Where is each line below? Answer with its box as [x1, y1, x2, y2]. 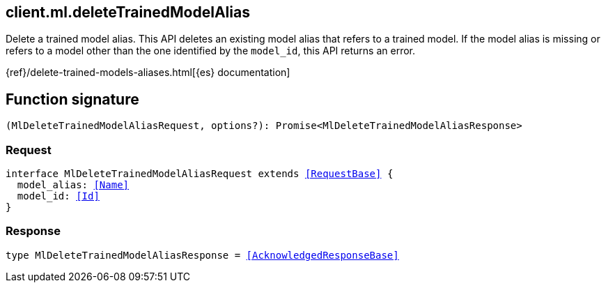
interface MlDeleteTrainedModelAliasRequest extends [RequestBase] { [6, 168, 394, 180]
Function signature [6, 90, 139, 108]
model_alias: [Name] [17, 179, 130, 191]
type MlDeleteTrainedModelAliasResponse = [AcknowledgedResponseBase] [6, 249, 399, 261]
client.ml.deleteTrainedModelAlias [6, 3, 250, 21]
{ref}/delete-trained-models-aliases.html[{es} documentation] [6, 66, 290, 79]
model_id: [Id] [17, 190, 100, 202]
